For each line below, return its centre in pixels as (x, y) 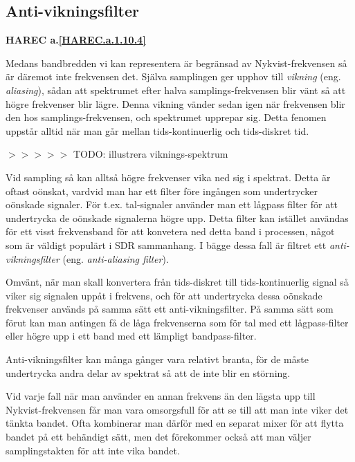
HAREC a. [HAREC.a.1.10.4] (76, 40)
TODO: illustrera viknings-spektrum (151, 154)
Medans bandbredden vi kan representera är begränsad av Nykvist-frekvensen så (176, 63)
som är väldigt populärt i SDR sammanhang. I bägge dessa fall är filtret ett (166, 244)
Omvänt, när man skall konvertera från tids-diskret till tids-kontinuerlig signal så (177, 282)
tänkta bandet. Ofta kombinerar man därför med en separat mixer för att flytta (175, 423)
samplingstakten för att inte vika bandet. (93, 450)
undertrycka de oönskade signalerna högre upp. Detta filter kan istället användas (177, 218)
